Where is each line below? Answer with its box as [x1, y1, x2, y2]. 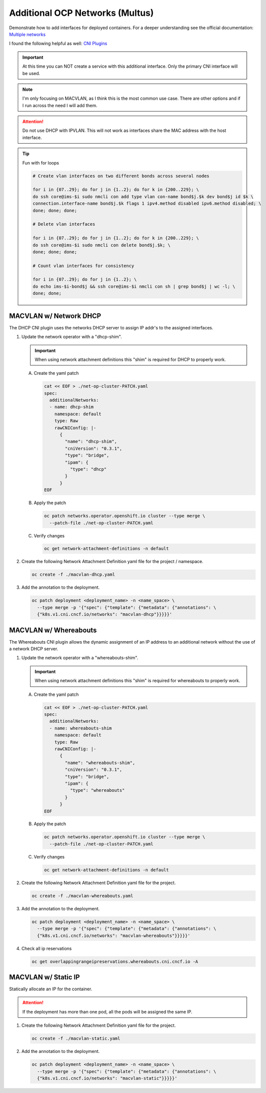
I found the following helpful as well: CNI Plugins [9, 40, 107, 46]
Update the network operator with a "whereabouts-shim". [21, 655, 138, 661]
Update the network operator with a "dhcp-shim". [21, 334, 122, 340]
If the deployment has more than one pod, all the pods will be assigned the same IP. [22, 1009, 193, 1014]
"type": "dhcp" [69, 466, 107, 472]
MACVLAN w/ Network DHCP [9, 312, 101, 320]
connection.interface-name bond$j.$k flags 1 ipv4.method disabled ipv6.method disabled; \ [33, 201, 262, 206]
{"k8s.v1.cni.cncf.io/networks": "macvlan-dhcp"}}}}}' [37, 611, 172, 617]
